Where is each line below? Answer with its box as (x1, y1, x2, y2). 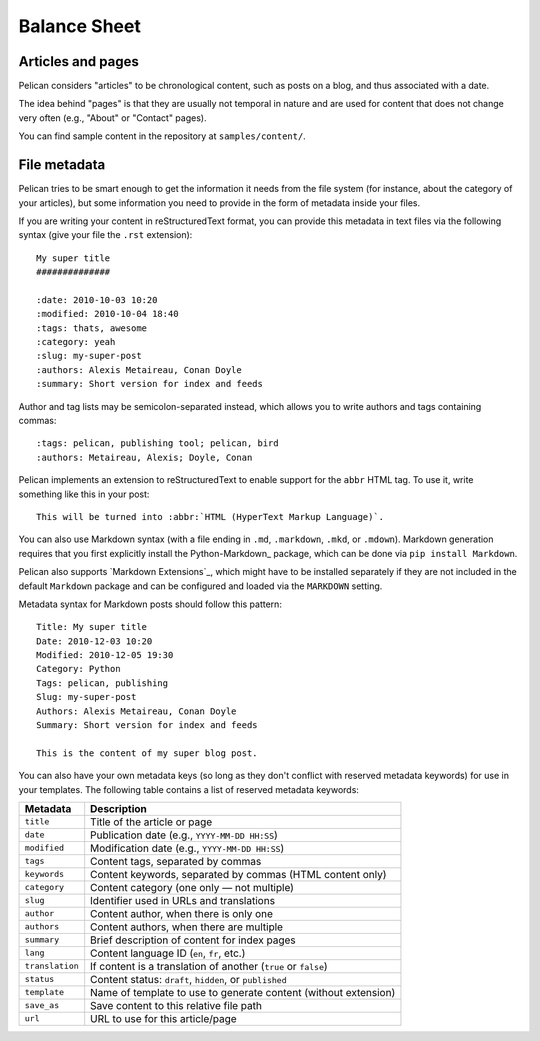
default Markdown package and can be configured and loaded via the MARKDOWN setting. (18, 580, 383, 592)
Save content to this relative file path (90, 998, 262, 1012)
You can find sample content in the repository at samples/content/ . (18, 130, 307, 142)
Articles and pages (18, 53, 139, 70)
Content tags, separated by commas (90, 854, 262, 868)
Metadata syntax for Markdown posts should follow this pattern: (18, 598, 282, 610)
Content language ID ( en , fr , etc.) (90, 946, 246, 960)
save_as (24, 1000, 60, 1011)
